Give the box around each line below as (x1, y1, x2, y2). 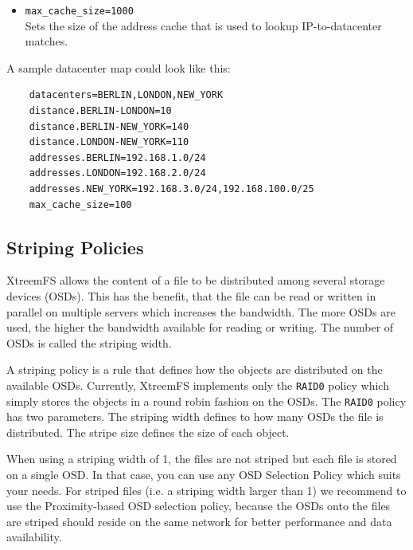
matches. (25, 33, 68, 49)
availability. (6, 528, 62, 545)
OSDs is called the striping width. (6, 334, 172, 351)
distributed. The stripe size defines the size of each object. (6, 423, 290, 440)
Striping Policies (6, 234, 144, 259)
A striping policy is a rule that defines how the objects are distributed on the (6, 361, 383, 378)
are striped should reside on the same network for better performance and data (6, 513, 392, 529)
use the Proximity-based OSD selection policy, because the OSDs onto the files (6, 497, 391, 514)
